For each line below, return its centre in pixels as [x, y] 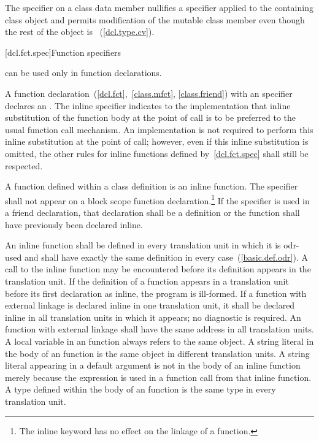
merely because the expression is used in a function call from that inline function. [158, 377]
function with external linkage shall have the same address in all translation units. [159, 329]
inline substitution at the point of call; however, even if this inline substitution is [157, 141]
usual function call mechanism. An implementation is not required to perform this [159, 129]
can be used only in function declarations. [83, 73]
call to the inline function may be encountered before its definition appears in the [158, 269]
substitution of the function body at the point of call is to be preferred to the [151, 117]
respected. [24, 165]
